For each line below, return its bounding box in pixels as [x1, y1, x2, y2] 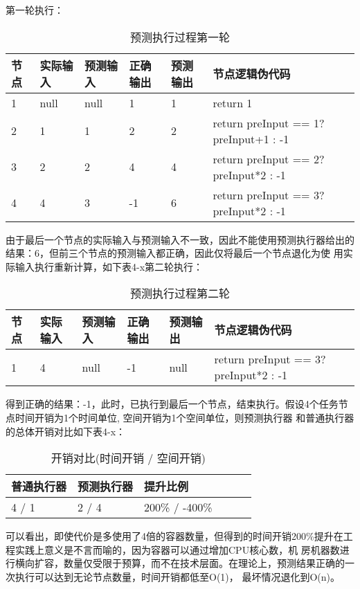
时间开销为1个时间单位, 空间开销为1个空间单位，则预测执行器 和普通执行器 [15, 410, 354, 424]
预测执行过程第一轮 [129, 28, 230, 45]
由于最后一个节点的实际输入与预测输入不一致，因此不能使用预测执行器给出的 [6, 232, 354, 246]
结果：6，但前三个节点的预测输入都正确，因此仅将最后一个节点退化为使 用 [6, 246, 343, 260]
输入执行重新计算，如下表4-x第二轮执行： [15, 259, 204, 273]
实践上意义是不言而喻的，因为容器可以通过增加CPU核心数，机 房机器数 [15, 542, 340, 556]
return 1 [213, 94, 253, 111]
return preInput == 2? [213, 150, 325, 167]
